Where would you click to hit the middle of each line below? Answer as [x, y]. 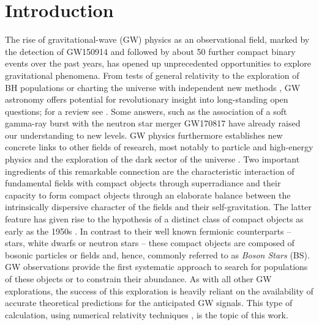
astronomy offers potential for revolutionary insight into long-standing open [147, 99]
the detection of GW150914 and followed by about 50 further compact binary [150, 51]
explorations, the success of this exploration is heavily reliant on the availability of [159, 290]
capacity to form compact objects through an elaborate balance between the [148, 195]
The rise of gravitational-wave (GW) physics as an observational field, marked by [157, 39]
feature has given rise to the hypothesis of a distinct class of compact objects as [154, 219]
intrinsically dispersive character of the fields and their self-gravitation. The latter [158, 207]
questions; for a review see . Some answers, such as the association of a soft [146, 111]
